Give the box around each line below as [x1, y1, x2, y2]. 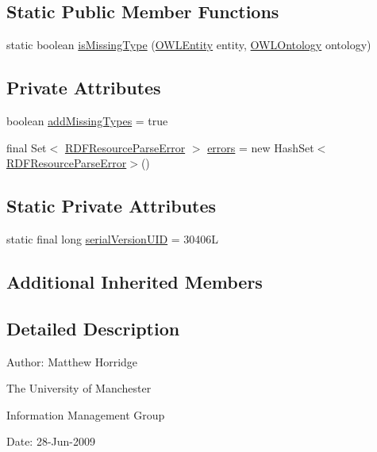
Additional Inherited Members [6, 269, 263, 293]
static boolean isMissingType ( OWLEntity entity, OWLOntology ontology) [6, 36, 371, 53]
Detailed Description [6, 316, 180, 340]
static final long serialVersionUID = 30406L [6, 230, 219, 247]
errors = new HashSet [207, 139, 314, 155]
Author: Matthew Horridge [6, 353, 138, 370]
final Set [6, 139, 47, 155]
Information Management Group [6, 406, 165, 423]
